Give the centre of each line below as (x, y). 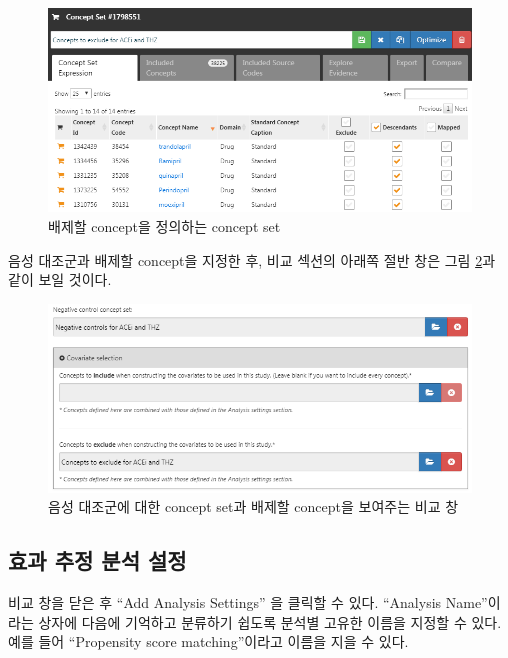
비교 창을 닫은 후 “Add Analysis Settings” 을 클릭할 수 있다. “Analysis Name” (248, 602)
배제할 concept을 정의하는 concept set (164, 226)
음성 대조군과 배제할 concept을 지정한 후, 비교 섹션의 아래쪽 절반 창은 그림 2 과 (252, 259)
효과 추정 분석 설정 (97, 560)
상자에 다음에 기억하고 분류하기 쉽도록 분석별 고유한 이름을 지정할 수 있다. (270, 621)
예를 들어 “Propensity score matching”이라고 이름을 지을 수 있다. (208, 641)
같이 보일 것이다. (60, 279)
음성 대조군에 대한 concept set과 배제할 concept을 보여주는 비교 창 (253, 506)
